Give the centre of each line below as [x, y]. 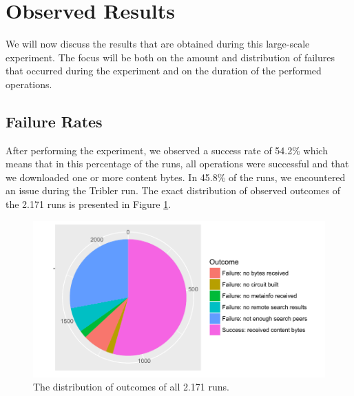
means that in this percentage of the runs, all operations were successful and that [177, 164]
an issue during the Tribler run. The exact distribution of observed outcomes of [173, 190]
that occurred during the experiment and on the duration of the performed [164, 71]
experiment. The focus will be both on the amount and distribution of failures [170, 57]
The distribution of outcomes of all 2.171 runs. [131, 387]
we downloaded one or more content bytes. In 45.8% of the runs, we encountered [176, 177]
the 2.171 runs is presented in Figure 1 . [88, 204]
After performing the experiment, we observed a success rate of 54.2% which [167, 150]
